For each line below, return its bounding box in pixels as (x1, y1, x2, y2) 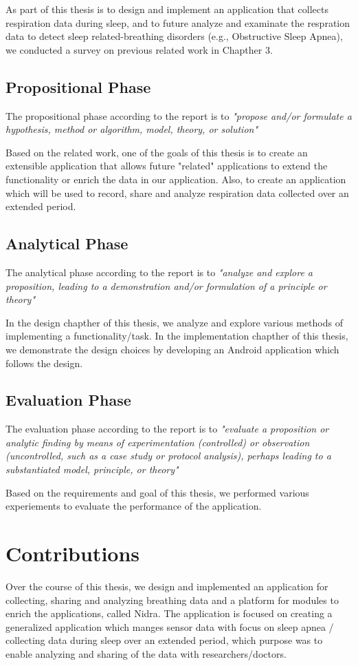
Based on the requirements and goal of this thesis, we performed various (5, 485, 309, 499)
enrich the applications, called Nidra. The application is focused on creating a (5, 606, 333, 621)
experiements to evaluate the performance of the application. (5, 499, 262, 513)
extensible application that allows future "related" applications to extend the (5, 158, 328, 173)
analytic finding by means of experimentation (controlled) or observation (5, 435, 310, 449)
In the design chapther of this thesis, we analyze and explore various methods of (5, 315, 343, 329)
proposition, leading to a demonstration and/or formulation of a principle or (5, 278, 327, 293)
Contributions (5, 539, 140, 568)
